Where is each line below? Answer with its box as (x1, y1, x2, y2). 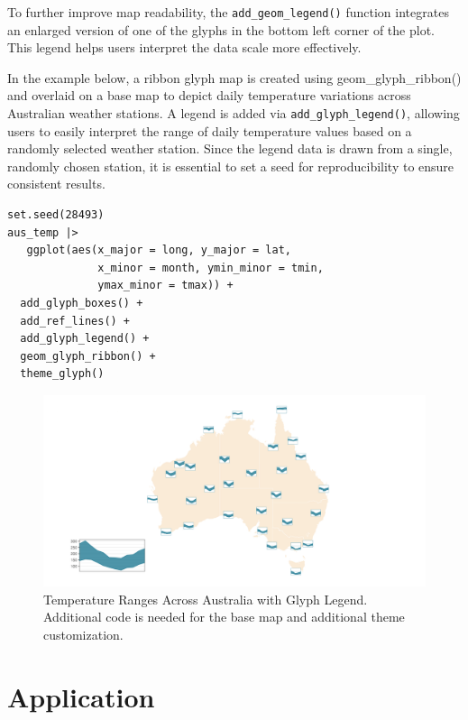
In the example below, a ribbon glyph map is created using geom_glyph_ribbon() (7, 68, 462, 87)
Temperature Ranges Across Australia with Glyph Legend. (43, 589, 368, 608)
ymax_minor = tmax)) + (97, 279, 234, 292)
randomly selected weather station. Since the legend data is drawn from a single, (7, 139, 453, 158)
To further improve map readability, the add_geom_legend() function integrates (7, 3, 449, 21)
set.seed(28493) (7, 208, 105, 222)
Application (7, 678, 155, 715)
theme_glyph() (20, 367, 105, 381)
